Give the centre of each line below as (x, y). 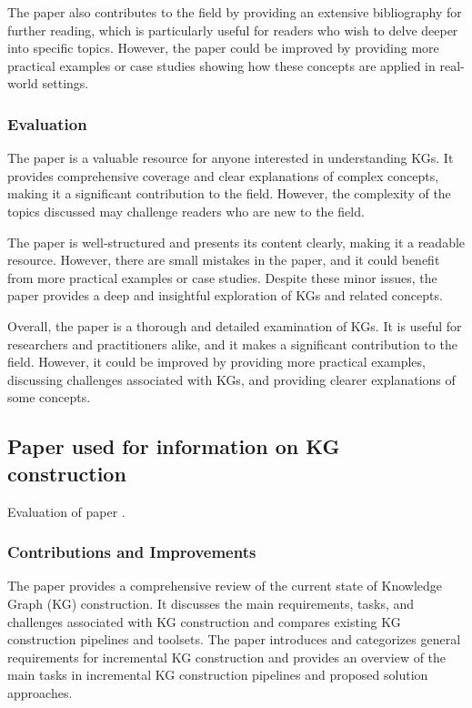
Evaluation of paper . (66, 511)
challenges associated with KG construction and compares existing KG (204, 621)
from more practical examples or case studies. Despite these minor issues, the (222, 277)
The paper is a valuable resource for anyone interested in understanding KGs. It (231, 158)
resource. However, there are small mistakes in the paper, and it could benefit (224, 260)
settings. (65, 83)
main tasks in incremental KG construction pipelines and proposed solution (218, 675)
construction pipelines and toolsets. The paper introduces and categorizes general (234, 639)
